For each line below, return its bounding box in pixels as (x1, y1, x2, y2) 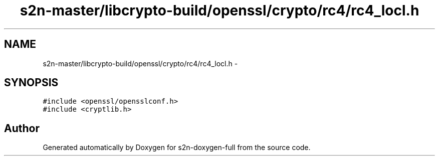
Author (4, 122, 40, 135)
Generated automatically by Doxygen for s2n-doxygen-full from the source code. (43, 143, 311, 152)
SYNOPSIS (4, 76, 59, 89)
